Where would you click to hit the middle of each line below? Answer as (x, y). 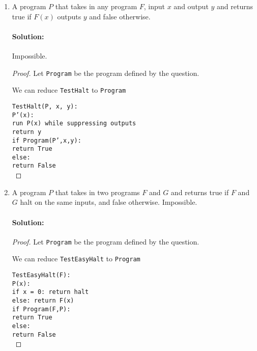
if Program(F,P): (41, 309)
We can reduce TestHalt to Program (69, 90)
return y (27, 132)
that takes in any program (96, 6)
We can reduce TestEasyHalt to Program (76, 259)
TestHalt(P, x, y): (45, 106)
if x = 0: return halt (50, 292)
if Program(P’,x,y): (47, 140)
